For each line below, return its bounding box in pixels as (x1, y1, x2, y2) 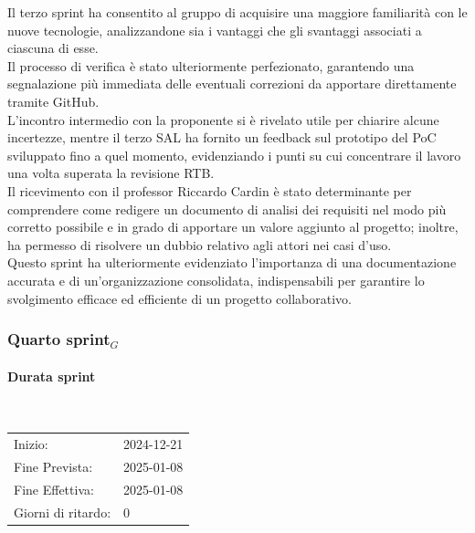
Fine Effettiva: (14, 479, 94, 498)
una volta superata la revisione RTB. (7, 163, 215, 183)
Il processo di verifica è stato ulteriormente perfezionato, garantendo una (7, 56, 415, 75)
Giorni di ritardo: (14, 502, 111, 521)
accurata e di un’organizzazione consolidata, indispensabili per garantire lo (7, 270, 425, 289)
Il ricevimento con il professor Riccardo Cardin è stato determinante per (7, 181, 412, 200)
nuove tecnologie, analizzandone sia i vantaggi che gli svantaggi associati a (7, 20, 422, 39)
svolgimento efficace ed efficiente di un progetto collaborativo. (7, 288, 352, 308)
